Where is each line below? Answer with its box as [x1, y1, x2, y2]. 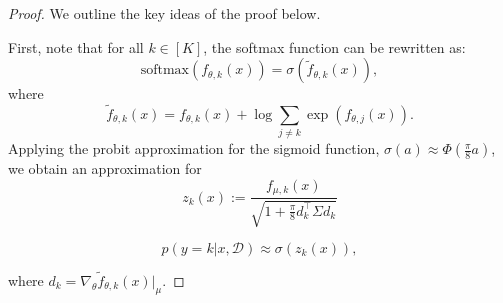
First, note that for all [8, 36, 144, 57]
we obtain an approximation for [8, 158, 202, 179]
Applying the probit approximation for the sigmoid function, [8, 138, 380, 159]
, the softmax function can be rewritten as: [203, 36, 466, 57]
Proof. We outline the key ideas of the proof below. [8, 3, 321, 23]
